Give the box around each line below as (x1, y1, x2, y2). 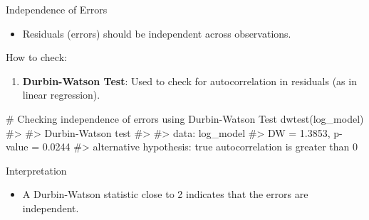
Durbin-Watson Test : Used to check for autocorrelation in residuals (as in (22, 73, 357, 88)
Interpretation (6, 163, 67, 177)
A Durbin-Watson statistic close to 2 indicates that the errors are (22, 187, 308, 202)
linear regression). (22, 87, 100, 102)
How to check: (6, 50, 67, 65)
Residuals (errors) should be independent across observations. (22, 26, 291, 40)
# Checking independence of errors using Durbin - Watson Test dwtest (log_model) (6, 111, 364, 126)
